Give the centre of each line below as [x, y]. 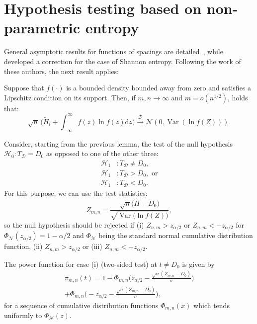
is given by [198, 264]
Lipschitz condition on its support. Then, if [70, 97]
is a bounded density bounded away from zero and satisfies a [159, 88]
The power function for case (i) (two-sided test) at [81, 264]
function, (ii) [23, 246]
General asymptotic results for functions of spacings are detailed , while [114, 51]
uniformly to [23, 315]
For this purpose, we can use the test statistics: [76, 193]
